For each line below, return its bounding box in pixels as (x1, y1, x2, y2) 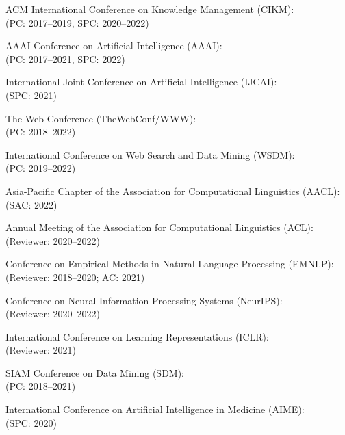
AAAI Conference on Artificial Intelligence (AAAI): (5, 38, 222, 53)
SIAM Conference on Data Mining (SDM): (5, 365, 185, 380)
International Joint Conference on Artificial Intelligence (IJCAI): (5, 75, 277, 89)
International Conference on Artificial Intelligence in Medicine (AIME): (5, 402, 305, 417)
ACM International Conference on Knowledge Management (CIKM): (5, 2, 294, 16)
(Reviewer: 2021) (5, 343, 76, 357)
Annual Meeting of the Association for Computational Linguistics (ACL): (5, 220, 314, 235)
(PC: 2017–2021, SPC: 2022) (5, 51, 125, 66)
